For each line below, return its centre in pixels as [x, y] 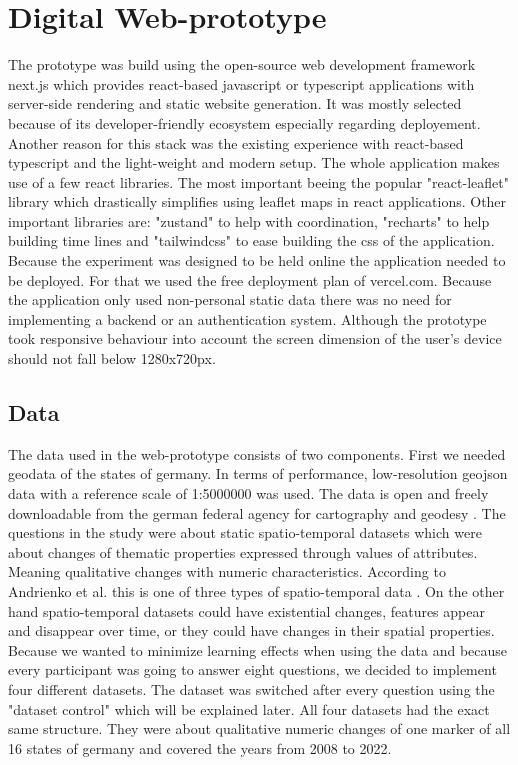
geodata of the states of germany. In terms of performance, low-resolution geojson [258, 473]
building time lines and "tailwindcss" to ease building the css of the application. [251, 240]
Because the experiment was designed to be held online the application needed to [257, 260]
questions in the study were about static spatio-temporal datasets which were [245, 532]
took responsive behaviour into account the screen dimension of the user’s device [255, 338]
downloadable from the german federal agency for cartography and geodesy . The [257, 512]
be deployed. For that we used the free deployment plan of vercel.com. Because [250, 279]
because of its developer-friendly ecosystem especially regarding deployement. [244, 122]
